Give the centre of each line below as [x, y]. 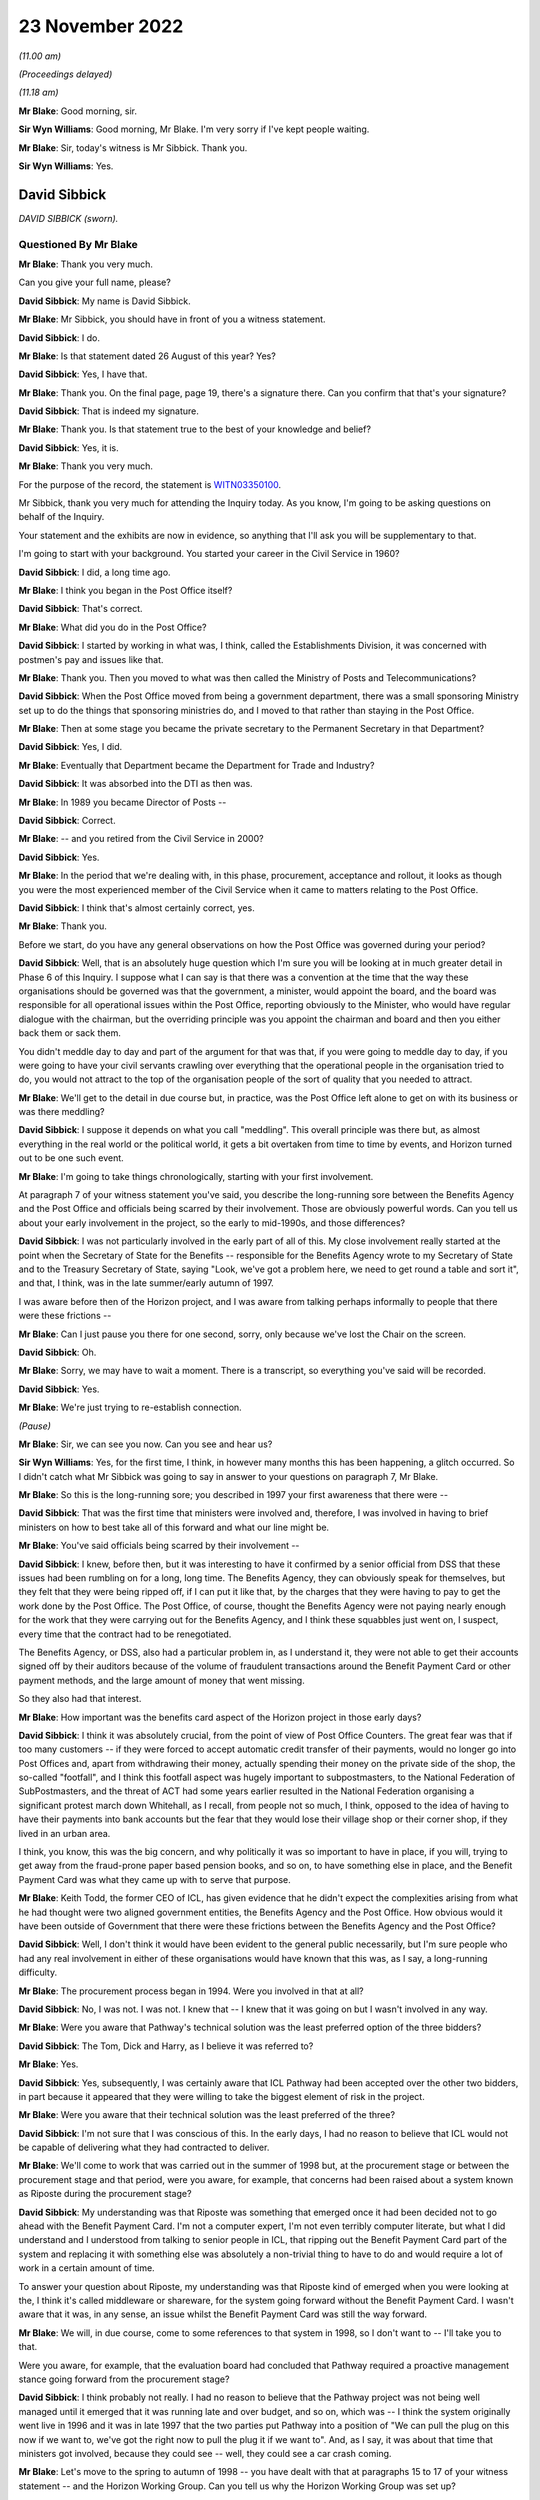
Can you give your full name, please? [95, 282]
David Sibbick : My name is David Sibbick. [104, 301]
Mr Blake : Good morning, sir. [77, 111]
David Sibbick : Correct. [67, 821]
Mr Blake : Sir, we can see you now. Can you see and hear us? [145, 1444]
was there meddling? [61, 1112]
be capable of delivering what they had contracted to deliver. [144, 2147]
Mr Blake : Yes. [48, 2064]
